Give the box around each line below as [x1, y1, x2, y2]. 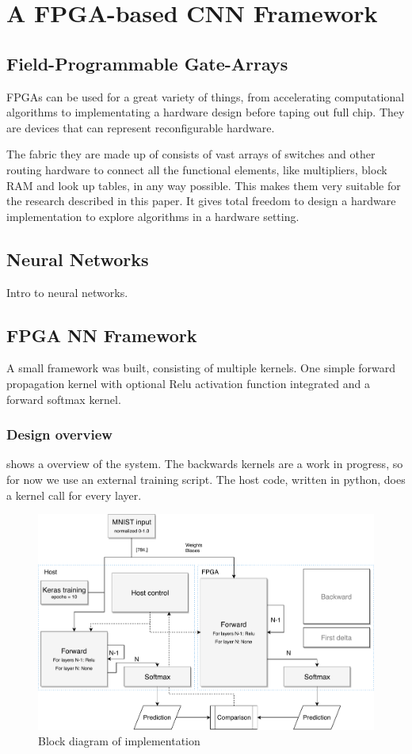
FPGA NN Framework [6, 322, 197, 347]
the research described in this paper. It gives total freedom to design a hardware [6, 192, 396, 209]
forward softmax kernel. [6, 390, 121, 407]
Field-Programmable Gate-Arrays [6, 51, 288, 75]
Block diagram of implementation [38, 733, 200, 749]
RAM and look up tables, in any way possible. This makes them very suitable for [6, 177, 401, 193]
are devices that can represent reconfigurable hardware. [6, 119, 275, 135]
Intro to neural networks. [6, 284, 128, 300]
